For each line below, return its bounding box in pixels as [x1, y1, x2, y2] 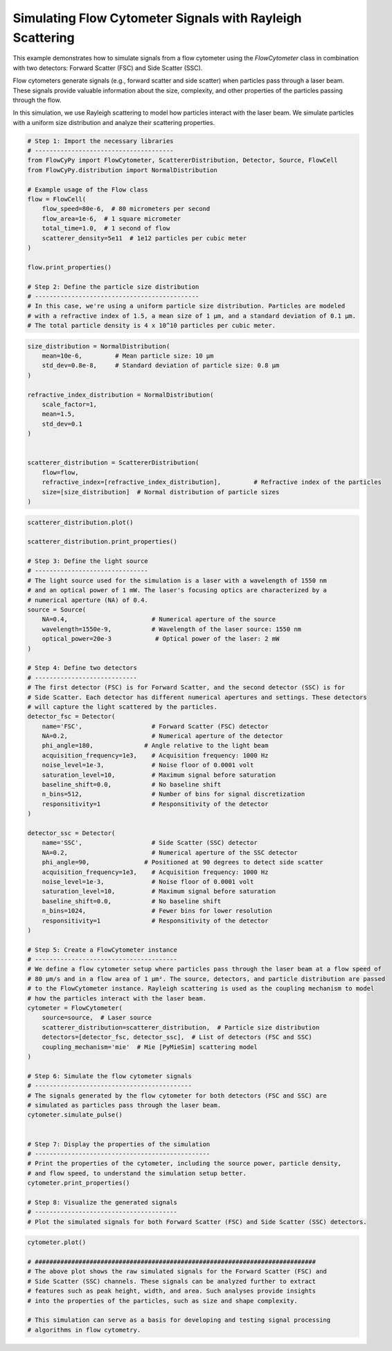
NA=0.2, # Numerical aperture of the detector [42, 732, 283, 740]
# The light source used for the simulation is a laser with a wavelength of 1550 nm [27, 576, 327, 585]
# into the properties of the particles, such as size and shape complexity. [27, 1297, 298, 1304]
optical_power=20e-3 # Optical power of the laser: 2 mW [42, 635, 280, 643]
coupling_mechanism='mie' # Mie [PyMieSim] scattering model [42, 1043, 258, 1051]
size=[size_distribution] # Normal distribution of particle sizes [42, 488, 280, 496]
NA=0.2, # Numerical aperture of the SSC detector [42, 848, 298, 857]
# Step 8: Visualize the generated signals [27, 1198, 178, 1206]
